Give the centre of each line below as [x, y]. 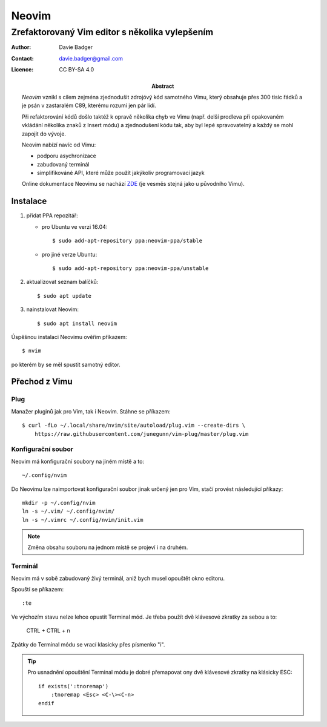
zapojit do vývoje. [44, 134]
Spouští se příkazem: [37, 590]
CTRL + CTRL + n [48, 631]
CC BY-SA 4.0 [77, 70]
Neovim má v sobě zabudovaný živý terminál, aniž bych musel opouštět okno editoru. [118, 578]
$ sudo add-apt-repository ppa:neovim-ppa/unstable [130, 268]
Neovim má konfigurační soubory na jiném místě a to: [78, 461]
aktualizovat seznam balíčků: [62, 282]
